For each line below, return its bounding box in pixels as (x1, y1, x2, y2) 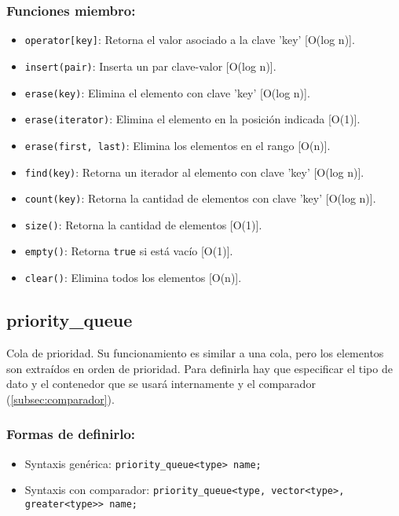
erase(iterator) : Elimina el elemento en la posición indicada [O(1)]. (24, 111, 361, 127)
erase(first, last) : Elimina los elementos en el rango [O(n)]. (24, 137, 331, 153)
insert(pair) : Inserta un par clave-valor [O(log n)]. (24, 57, 276, 74)
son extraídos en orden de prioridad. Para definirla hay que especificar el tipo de (6, 360, 393, 376)
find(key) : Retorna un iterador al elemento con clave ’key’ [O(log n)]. (24, 163, 364, 180)
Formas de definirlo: (6, 424, 136, 444)
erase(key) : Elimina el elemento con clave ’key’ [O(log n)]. (24, 84, 310, 101)
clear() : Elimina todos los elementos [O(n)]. (24, 269, 242, 286)
